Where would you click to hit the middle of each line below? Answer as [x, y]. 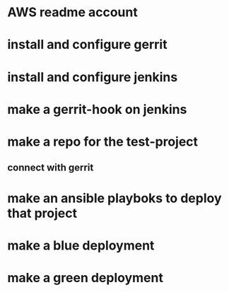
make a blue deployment [81, 245]
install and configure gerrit [87, 45]
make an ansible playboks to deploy [114, 198]
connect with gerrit [51, 168]
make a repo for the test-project [103, 141]
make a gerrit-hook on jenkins [97, 109]
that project [42, 213]
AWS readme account [72, 12]
